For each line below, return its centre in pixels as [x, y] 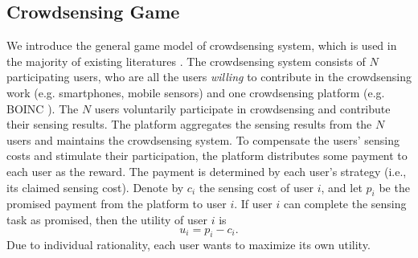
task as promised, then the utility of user [107, 219]
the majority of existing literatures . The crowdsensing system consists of [186, 61]
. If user [253, 204]
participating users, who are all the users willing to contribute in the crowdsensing [209, 77]
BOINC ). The [43, 108]
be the [394, 187]
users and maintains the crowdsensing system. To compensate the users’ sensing [203, 139]
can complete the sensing [345, 204]
